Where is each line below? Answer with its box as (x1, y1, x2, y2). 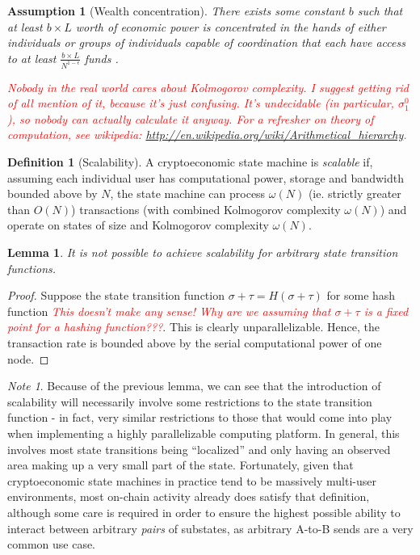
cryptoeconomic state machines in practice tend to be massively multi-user (7, 472, 377, 489)
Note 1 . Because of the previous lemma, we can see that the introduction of (7, 377, 381, 394)
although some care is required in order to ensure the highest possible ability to (7, 503, 401, 520)
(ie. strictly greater (308, 185, 401, 202)
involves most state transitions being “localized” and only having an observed (7, 440, 391, 457)
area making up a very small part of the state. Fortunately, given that (7, 456, 354, 473)
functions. (7, 259, 57, 276)
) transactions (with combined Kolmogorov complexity (71, 200, 341, 217)
